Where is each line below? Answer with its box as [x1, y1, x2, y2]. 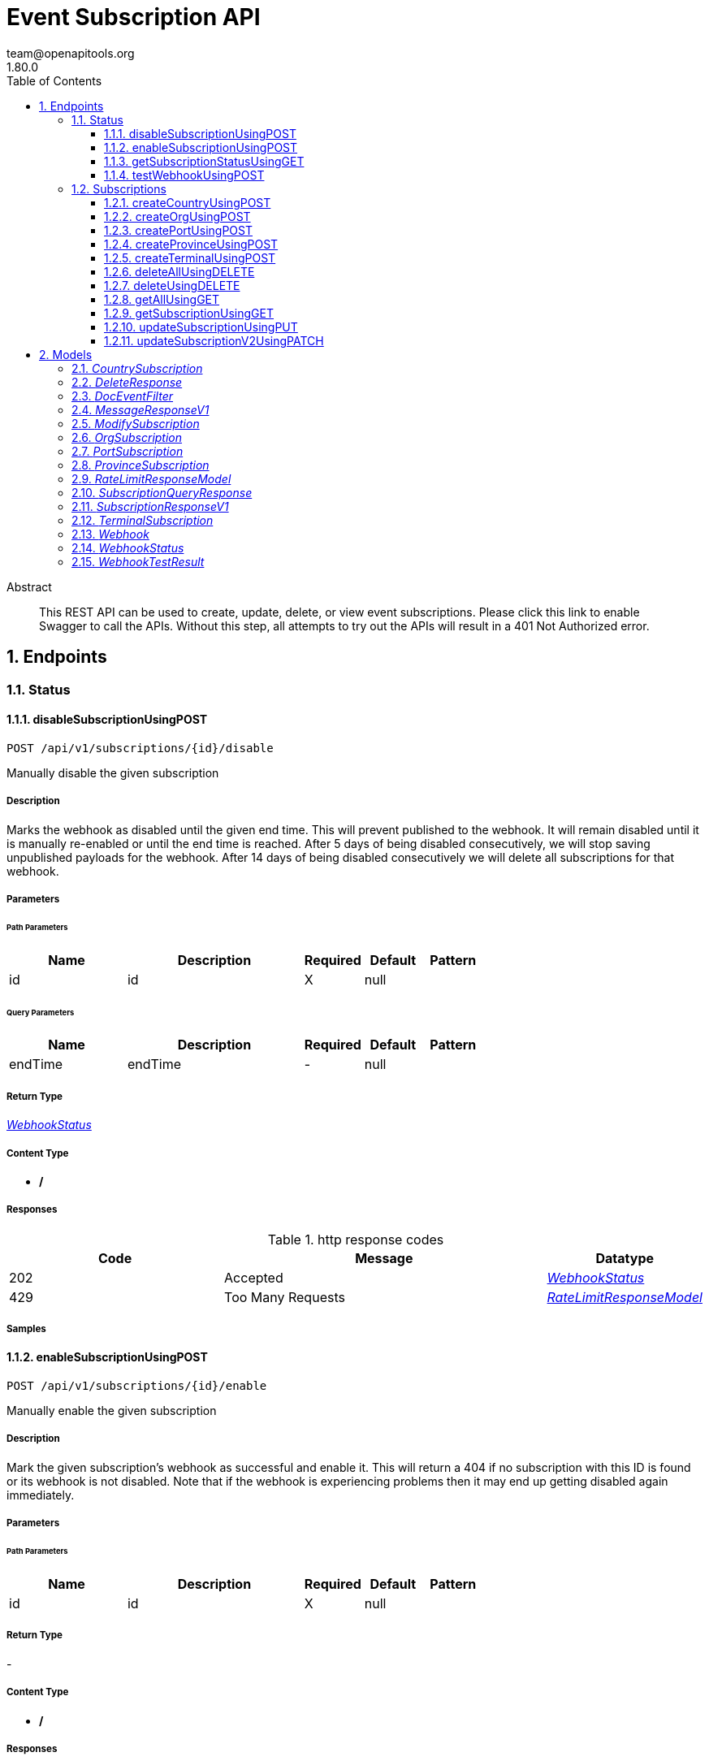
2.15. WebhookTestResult [71, 554, 205, 569]
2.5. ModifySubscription [71, 416, 200, 431]
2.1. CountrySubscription [71, 361, 203, 375]
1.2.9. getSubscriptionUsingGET [104, 305, 275, 320]
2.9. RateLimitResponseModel [71, 471, 231, 486]
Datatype [595, 1249, 655, 1266]
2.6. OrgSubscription [71, 430, 183, 444]
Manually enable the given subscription [6, 1404, 217, 1418]
